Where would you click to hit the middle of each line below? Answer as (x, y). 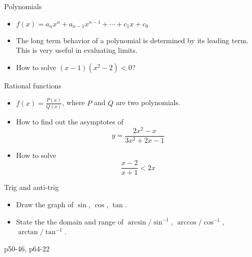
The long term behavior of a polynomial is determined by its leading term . (132, 40)
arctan (28, 232)
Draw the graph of (45, 204)
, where (73, 102)
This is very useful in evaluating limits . (77, 50)
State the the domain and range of (70, 221)
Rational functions (33, 85)
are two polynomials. (148, 102)
